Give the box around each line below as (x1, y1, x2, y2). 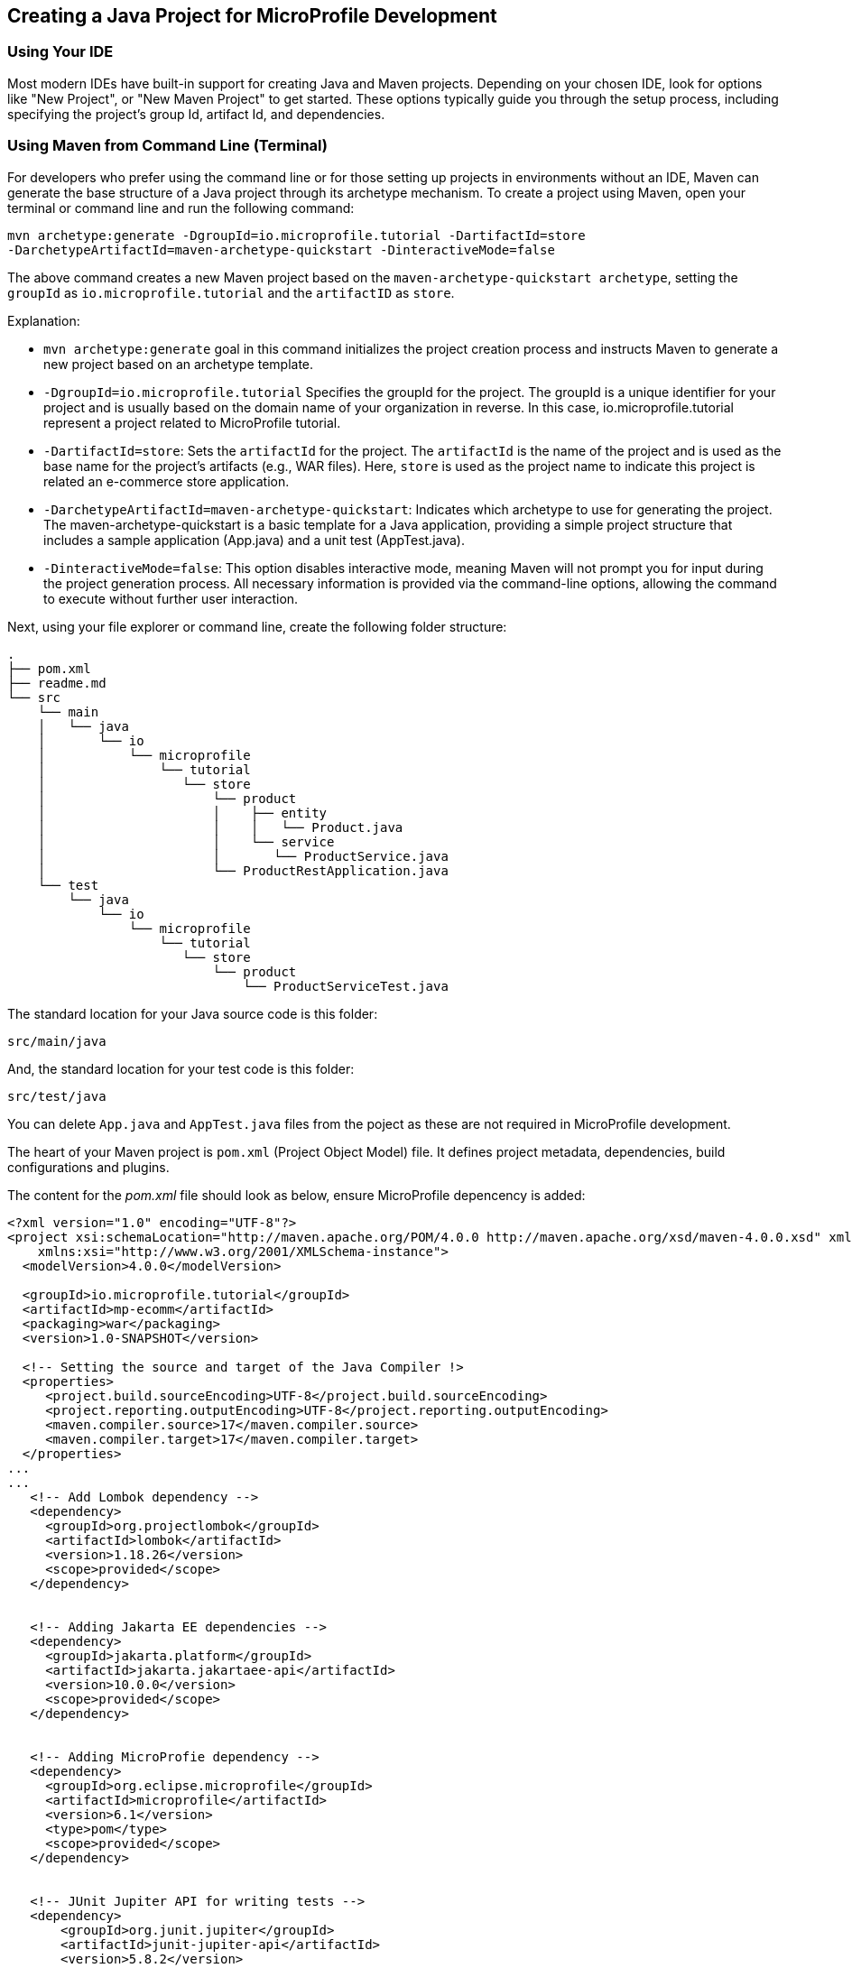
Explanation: (7, 312, 80, 328)
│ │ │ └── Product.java (37, 819, 403, 835)
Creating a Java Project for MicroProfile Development (7, 5, 497, 27)
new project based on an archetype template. (43, 356, 314, 372)
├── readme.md (7, 675, 106, 690)
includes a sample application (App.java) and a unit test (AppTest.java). (43, 531, 466, 548)
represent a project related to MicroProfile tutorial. (43, 414, 341, 430)
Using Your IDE (7, 42, 114, 61)
